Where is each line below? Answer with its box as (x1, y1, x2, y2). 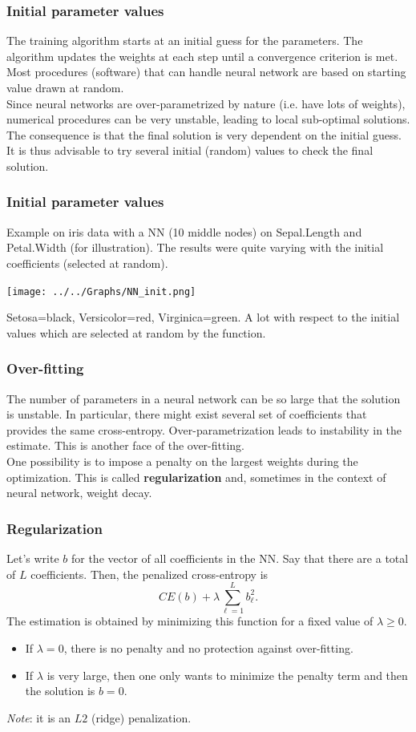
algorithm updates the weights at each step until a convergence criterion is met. (6, 47, 398, 64)
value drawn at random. (6, 79, 124, 95)
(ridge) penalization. (91, 709, 192, 726)
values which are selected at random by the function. (6, 324, 266, 341)
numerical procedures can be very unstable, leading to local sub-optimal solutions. (6, 111, 410, 127)
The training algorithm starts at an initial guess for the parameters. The (6, 32, 363, 49)
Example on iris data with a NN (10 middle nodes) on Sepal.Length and (6, 223, 362, 240)
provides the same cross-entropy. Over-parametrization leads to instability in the (6, 421, 402, 438)
